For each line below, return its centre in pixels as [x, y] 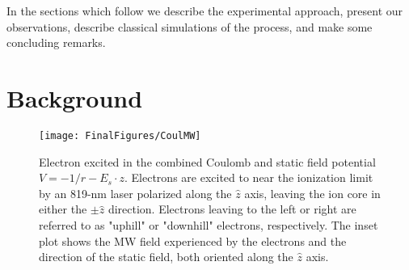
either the [63, 209]
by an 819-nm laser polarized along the [135, 193]
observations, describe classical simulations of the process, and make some [190, 26]
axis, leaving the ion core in [312, 193]
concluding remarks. [56, 42]
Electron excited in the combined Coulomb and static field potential [207, 161]
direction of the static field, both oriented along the [166, 257]
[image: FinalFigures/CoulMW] [120, 135]
